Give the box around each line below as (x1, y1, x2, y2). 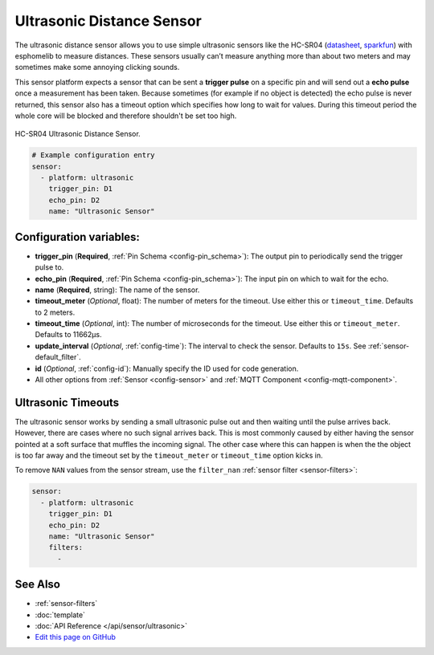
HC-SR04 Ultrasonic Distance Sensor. (14, 129, 141, 139)
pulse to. (35, 262, 64, 272)
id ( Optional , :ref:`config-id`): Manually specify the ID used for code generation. (35, 364, 299, 373)
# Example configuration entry (31, 151, 156, 160)
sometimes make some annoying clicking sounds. (14, 63, 180, 72)
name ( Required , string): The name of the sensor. (35, 285, 200, 295)
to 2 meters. (35, 307, 76, 317)
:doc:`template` (35, 610, 86, 620)
